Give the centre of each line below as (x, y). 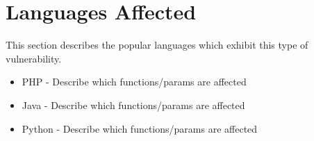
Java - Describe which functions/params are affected (133, 105)
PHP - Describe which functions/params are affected (134, 82)
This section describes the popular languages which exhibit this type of (157, 45)
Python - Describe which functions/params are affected (140, 128)
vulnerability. (34, 58)
